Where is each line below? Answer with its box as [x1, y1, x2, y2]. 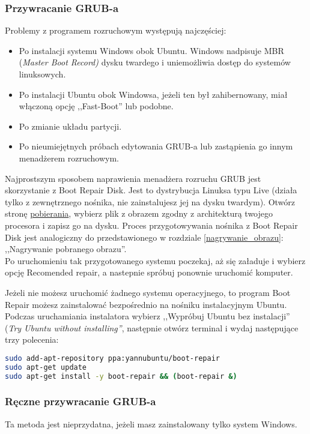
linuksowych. [19, 68, 66, 80]
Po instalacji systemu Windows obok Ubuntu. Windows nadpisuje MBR [19, 44, 284, 56]
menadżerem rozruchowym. [19, 151, 119, 164]
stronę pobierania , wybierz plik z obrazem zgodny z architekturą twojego [5, 207, 273, 220]
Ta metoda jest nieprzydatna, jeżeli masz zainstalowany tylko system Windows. [5, 417, 297, 430]
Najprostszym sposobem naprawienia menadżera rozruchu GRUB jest [5, 172, 261, 184]
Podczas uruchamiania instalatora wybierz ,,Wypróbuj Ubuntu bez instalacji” [5, 310, 290, 322]
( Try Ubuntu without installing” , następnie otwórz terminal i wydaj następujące [5, 321, 299, 334]
